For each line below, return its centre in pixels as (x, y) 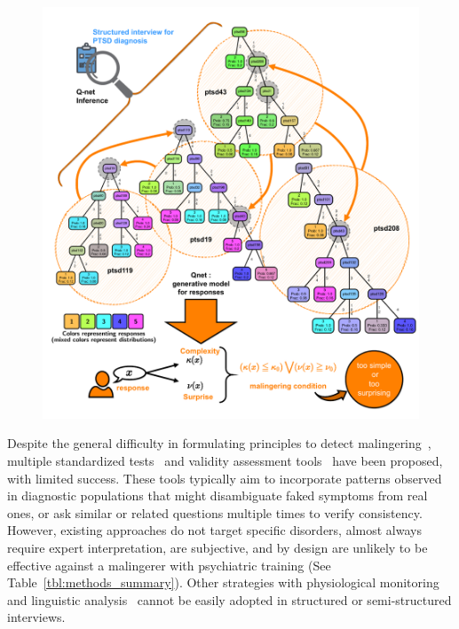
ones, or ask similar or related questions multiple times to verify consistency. (215, 512)
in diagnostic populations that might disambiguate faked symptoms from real (218, 495)
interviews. (36, 617)
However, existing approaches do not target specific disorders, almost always (214, 530)
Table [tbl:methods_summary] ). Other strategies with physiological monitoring (223, 582)
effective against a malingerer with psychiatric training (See (169, 565)
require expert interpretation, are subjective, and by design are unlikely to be (218, 548)
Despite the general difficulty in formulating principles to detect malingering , (219, 443)
